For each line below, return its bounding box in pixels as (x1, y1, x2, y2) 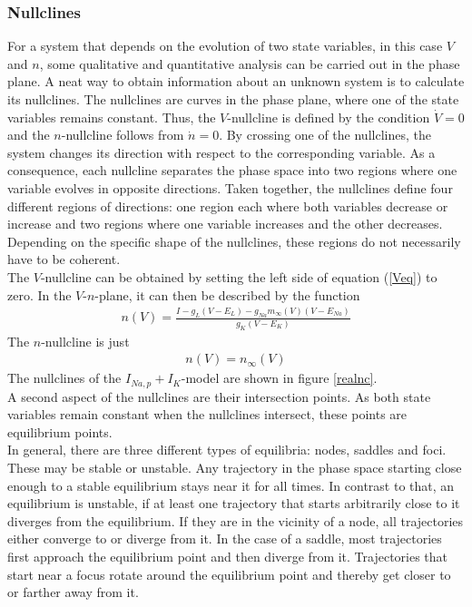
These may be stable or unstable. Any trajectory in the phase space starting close (7, 458, 462, 477)
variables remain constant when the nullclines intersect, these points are (7, 405, 408, 424)
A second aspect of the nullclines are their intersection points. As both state (7, 387, 431, 406)
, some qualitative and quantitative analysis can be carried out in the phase (39, 54, 460, 73)
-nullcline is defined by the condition (227, 107, 430, 126)
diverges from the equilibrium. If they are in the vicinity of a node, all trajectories (7, 511, 464, 530)
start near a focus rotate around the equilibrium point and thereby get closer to (7, 564, 451, 583)
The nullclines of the (7, 368, 122, 387)
